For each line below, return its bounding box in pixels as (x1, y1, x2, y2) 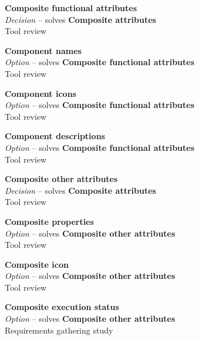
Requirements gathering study (5, 324, 113, 336)
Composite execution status (5, 301, 119, 313)
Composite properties (5, 215, 94, 227)
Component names (5, 44, 82, 56)
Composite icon (5, 258, 69, 270)
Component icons (5, 87, 76, 99)
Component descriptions (5, 130, 105, 142)
